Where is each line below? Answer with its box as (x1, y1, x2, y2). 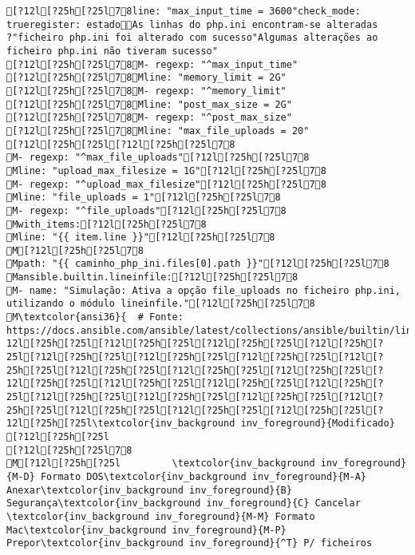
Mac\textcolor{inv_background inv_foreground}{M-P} (6, 524, 287, 536)
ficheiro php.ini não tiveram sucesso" (6, 45, 218, 57)
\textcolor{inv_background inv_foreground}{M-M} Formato (6, 510, 315, 522)
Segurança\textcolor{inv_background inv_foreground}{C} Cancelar (6, 498, 361, 509)
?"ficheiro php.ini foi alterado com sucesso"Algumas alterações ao (6, 32, 378, 44)
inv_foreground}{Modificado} (240, 418, 395, 430)
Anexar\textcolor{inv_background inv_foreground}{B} (6, 484, 292, 496)
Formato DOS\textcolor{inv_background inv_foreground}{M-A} (40, 470, 367, 482)
